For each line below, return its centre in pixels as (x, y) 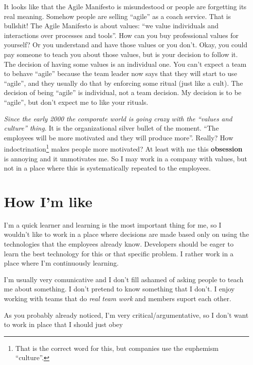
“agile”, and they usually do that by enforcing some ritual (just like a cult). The (124, 83)
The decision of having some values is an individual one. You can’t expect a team (125, 64)
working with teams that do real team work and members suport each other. (118, 298)
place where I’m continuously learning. (61, 263)
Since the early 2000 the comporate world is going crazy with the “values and (118, 118)
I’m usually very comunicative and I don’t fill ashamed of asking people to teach (124, 279)
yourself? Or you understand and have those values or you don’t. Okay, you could (126, 45)
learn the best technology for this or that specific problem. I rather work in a (119, 253)
